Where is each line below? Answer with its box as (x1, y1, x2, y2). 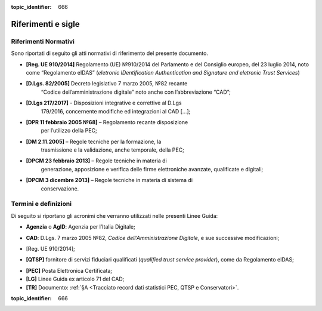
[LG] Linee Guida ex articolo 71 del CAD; (26, 275, 125, 283)
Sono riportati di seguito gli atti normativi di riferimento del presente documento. (11, 50, 209, 57)
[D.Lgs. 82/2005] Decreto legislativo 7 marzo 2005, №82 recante (26, 80, 188, 87)
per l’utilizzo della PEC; (41, 127, 98, 134)
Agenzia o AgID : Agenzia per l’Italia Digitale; (26, 223, 135, 230)
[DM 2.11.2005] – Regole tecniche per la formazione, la (26, 138, 162, 145)
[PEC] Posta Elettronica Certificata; (26, 267, 113, 274)
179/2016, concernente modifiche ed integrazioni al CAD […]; (41, 107, 191, 115)
